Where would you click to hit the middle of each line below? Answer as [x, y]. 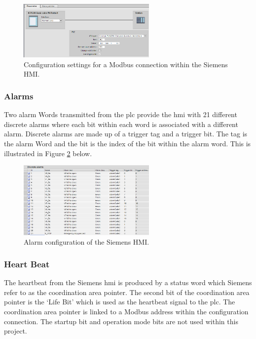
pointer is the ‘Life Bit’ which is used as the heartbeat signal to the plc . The [120, 302]
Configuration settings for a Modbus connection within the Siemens [126, 64]
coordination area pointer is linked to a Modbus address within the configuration [126, 311]
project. [16, 331]
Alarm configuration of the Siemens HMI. [87, 242]
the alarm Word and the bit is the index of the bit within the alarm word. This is [128, 144]
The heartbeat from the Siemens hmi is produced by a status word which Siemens [128, 282]
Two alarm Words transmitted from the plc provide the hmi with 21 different [121, 114]
